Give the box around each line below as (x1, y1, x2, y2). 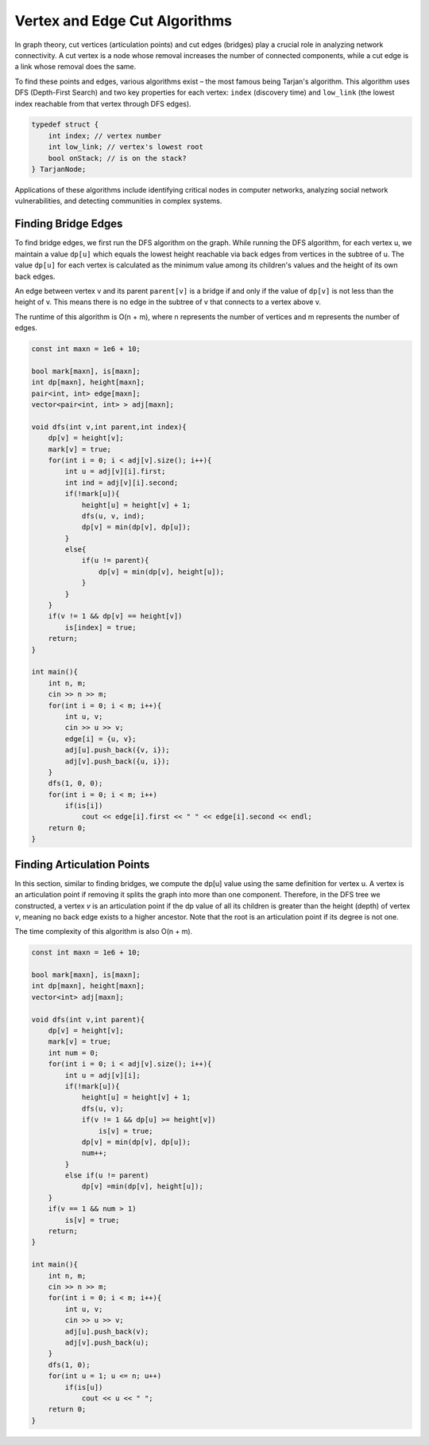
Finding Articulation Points (14, 857, 150, 871)
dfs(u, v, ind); (81, 511, 145, 521)
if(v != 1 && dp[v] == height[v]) (48, 611, 183, 621)
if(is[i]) (64, 801, 103, 810)
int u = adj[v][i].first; (64, 467, 166, 476)
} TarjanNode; (31, 165, 87, 174)
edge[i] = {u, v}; (64, 734, 137, 744)
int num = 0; (48, 1048, 99, 1057)
